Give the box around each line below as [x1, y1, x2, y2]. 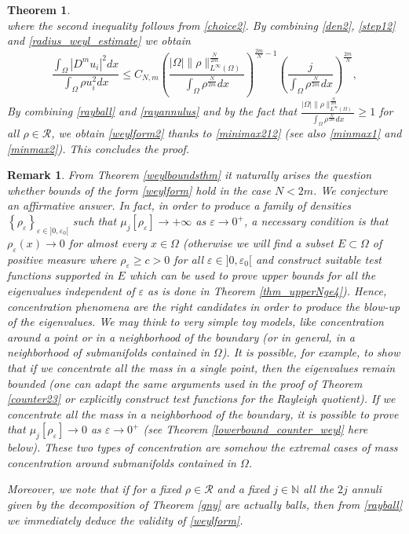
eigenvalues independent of [7, 283, 135, 298]
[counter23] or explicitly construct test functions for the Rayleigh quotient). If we [7, 390, 396, 407]
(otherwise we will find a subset [182, 234, 334, 251]
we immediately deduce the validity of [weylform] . [7, 511, 243, 528]
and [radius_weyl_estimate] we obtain [7, 32, 191, 49]
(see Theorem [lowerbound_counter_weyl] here [143, 421, 368, 437]
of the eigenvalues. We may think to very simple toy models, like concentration [7, 313, 384, 330]
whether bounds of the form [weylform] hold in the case [7, 181, 271, 198]
